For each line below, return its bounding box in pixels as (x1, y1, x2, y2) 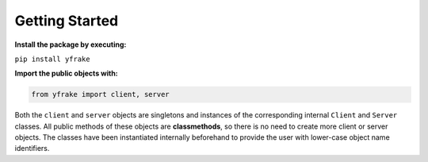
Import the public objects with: (14, 68, 118, 79)
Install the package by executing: (14, 40, 127, 49)
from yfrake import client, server (31, 90, 170, 99)
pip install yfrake (14, 54, 90, 64)
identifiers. (14, 144, 50, 153)
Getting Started (14, 12, 119, 29)
